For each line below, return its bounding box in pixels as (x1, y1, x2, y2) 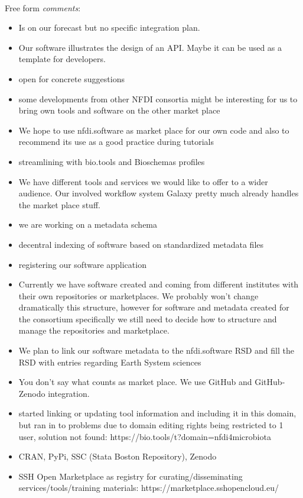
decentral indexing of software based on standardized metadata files (18, 238, 263, 250)
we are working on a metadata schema (18, 218, 158, 231)
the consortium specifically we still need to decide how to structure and (18, 312, 277, 325)
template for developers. (18, 53, 106, 65)
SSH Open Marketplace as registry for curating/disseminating (18, 470, 243, 482)
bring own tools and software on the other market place (18, 104, 220, 117)
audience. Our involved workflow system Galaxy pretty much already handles (18, 187, 299, 199)
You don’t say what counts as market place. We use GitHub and (18, 376, 252, 388)
